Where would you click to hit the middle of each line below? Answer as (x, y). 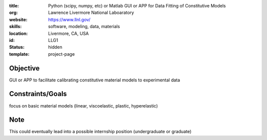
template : (19, 54)
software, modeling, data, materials (84, 27)
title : (14, 6)
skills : (15, 27)
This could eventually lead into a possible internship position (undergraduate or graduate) (100, 132)
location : (19, 33)
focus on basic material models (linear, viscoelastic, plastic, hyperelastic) (84, 105)
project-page (62, 54)
